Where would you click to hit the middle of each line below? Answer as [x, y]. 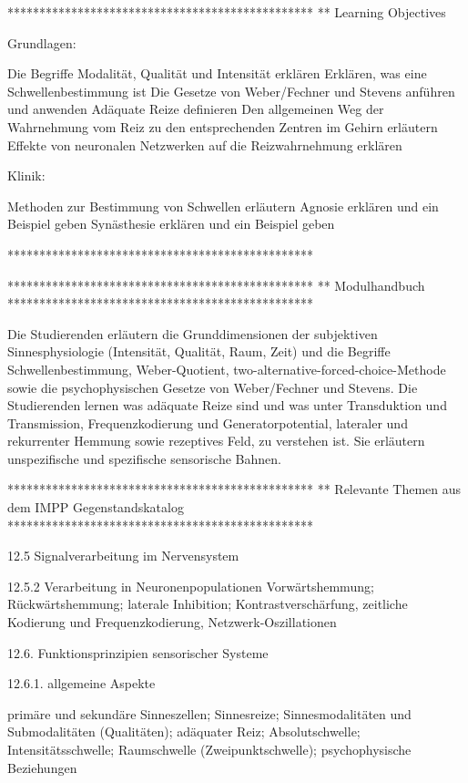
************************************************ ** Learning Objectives [227, 12]
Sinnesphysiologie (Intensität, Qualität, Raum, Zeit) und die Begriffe [199, 351]
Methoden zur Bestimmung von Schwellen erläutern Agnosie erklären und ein [223, 206]
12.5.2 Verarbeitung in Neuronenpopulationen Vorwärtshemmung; [191, 586]
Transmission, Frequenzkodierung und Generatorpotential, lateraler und [208, 422]
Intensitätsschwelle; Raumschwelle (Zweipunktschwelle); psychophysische [209, 749]
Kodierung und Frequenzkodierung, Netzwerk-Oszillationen [172, 622]
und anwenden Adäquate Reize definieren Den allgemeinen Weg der [196, 109]
